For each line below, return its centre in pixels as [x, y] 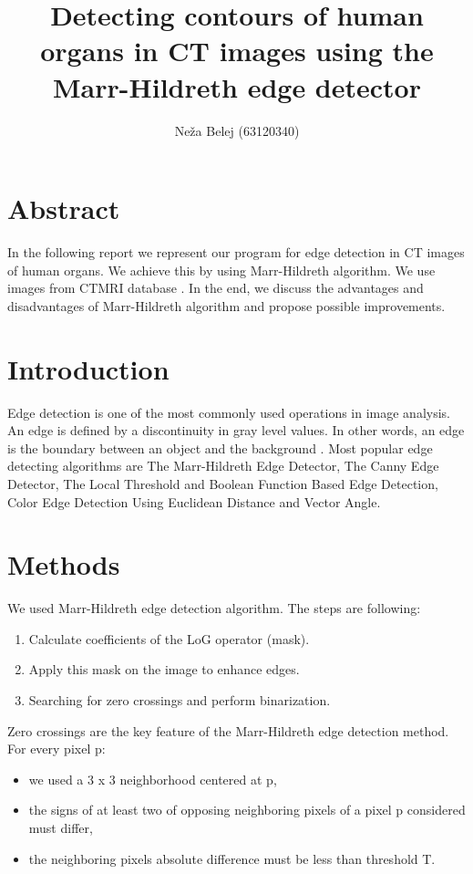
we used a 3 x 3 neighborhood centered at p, [153, 779]
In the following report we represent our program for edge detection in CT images [236, 252]
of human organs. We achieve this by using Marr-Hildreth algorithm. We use [221, 270]
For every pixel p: [57, 749]
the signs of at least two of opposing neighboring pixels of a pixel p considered [247, 810]
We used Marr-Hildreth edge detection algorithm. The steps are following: [214, 608]
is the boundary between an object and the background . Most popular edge [220, 447]
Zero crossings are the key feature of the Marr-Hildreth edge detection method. [228, 730]
